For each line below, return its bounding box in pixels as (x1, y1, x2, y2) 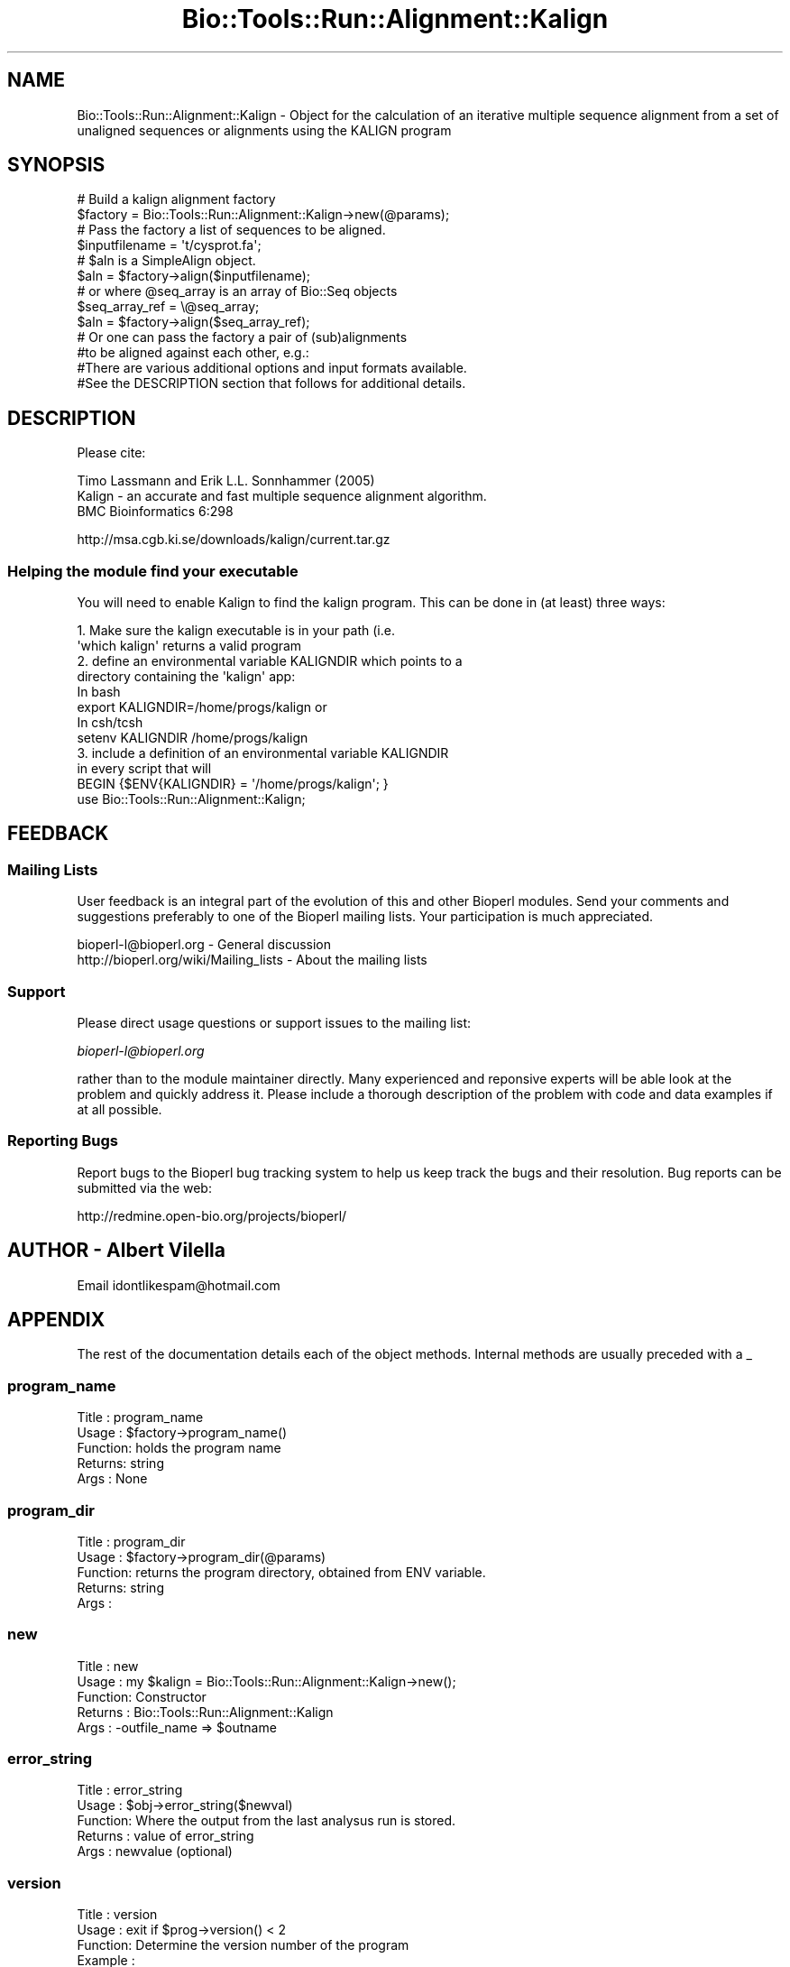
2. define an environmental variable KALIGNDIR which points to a (77, 653, 463, 670)
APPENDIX (7, 1308, 106, 1332)
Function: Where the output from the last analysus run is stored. (77, 1813, 456, 1829)
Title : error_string (77, 1782, 183, 1798)
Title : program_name (77, 1409, 204, 1426)
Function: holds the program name (77, 1440, 281, 1456)
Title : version (77, 1907, 158, 1923)
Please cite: (77, 445, 146, 461)
